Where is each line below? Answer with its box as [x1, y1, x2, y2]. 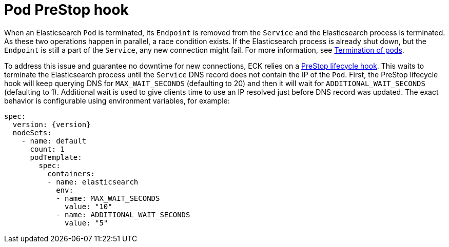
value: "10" [65, 202, 112, 211]
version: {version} [12, 120, 91, 129]
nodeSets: [12, 128, 52, 137]
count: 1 [30, 145, 65, 153]
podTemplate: [30, 153, 82, 161]
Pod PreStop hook [4, 1, 129, 18]
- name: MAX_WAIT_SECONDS [56, 194, 160, 202]
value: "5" [65, 218, 108, 227]
